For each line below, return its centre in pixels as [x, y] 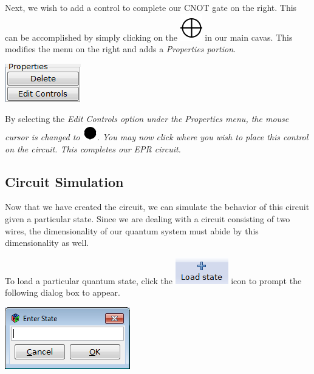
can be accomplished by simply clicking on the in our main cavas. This [149, 37]
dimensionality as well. [47, 243]
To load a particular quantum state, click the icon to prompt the [153, 280]
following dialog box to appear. [63, 292]
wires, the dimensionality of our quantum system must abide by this [132, 230]
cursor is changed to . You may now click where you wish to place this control [157, 136]
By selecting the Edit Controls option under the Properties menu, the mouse [147, 119]
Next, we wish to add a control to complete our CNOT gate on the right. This [151, 7]
